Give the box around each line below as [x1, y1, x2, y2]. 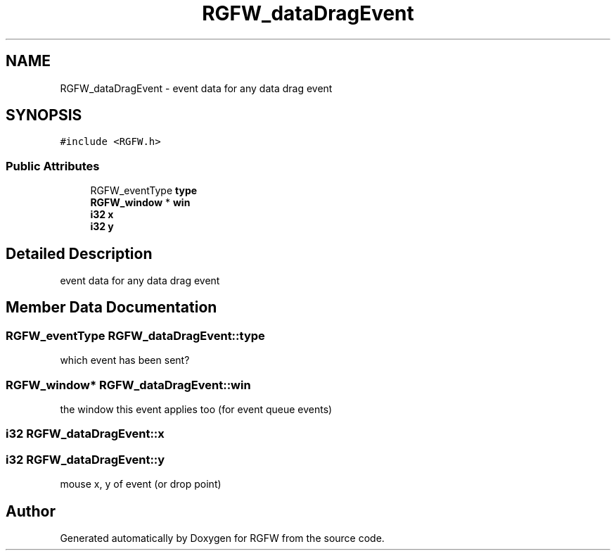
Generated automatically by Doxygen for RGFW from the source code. [60, 531, 385, 544]
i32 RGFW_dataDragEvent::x [6, 427, 165, 441]
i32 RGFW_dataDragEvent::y [6, 452, 165, 467]
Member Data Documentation [6, 298, 217, 317]
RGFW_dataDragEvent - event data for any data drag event [60, 82, 333, 94]
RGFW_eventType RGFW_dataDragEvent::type [6, 328, 265, 343]
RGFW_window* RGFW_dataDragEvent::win [6, 377, 251, 392]
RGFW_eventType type [90, 184, 198, 197]
